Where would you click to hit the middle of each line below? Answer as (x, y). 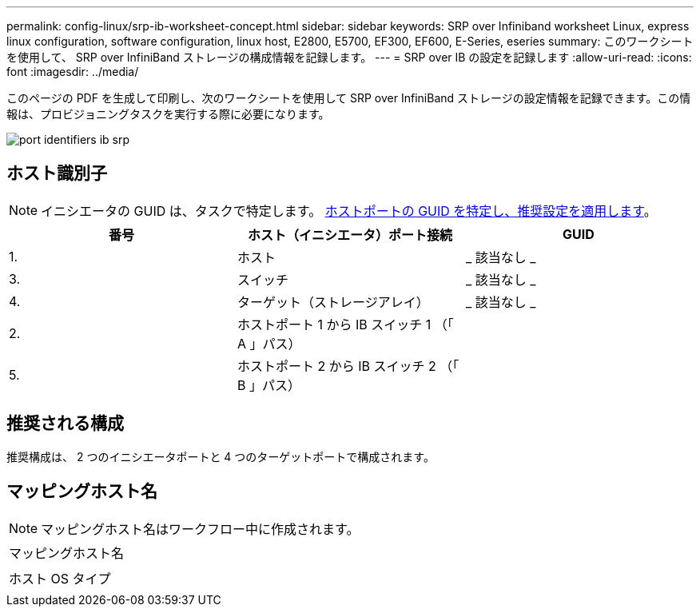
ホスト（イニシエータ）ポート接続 (350, 235)
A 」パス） (269, 343)
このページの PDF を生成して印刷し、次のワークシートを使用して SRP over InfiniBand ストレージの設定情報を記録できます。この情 (349, 98)
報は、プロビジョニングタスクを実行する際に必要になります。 (168, 114)
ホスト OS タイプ (60, 578)
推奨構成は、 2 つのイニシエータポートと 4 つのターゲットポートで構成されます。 (221, 456)
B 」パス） (268, 385)
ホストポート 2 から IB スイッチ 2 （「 (348, 366)
